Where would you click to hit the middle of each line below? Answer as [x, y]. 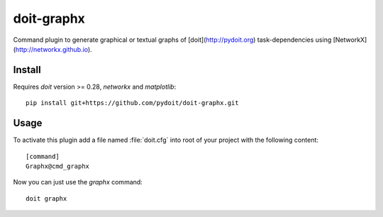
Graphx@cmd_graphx [58, 166]
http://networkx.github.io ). [54, 49]
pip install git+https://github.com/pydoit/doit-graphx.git [132, 103]
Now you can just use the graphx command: [78, 182]
